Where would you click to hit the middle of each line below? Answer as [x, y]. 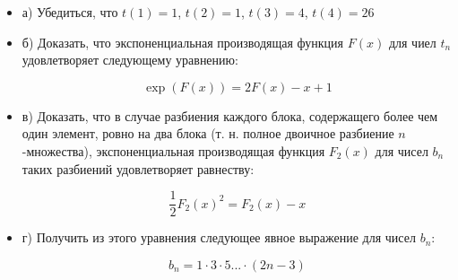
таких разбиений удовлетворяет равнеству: [138, 168]
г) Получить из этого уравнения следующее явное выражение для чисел [219, 237]
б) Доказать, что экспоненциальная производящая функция [183, 42]
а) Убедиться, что [70, 12]
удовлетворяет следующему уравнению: [130, 60]
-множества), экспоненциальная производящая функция [173, 150]
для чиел [412, 42]
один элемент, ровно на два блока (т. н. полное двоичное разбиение [208, 133]
